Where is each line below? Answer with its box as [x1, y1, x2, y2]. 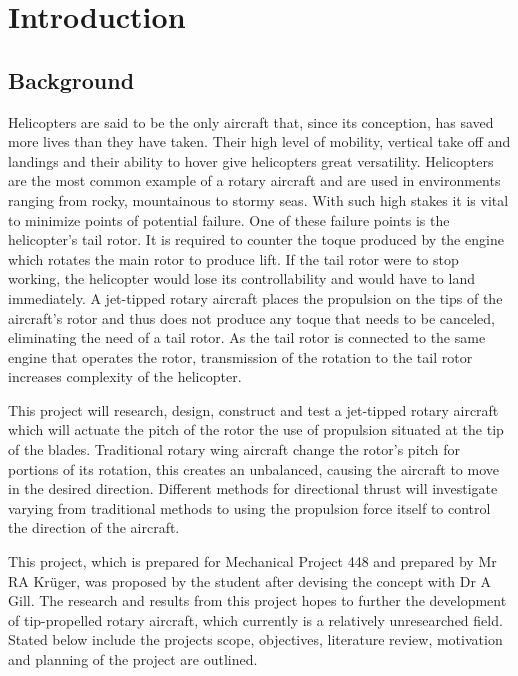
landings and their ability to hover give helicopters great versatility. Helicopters [8, 150, 494, 171]
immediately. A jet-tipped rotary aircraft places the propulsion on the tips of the [8, 287, 503, 308]
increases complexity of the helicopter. [8, 366, 242, 387]
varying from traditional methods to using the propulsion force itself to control [8, 497, 491, 518]
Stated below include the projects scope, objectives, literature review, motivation [8, 629, 503, 650]
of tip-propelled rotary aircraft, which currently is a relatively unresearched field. [8, 609, 503, 630]
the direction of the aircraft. [8, 517, 180, 538]
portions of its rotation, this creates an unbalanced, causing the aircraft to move [8, 458, 499, 479]
